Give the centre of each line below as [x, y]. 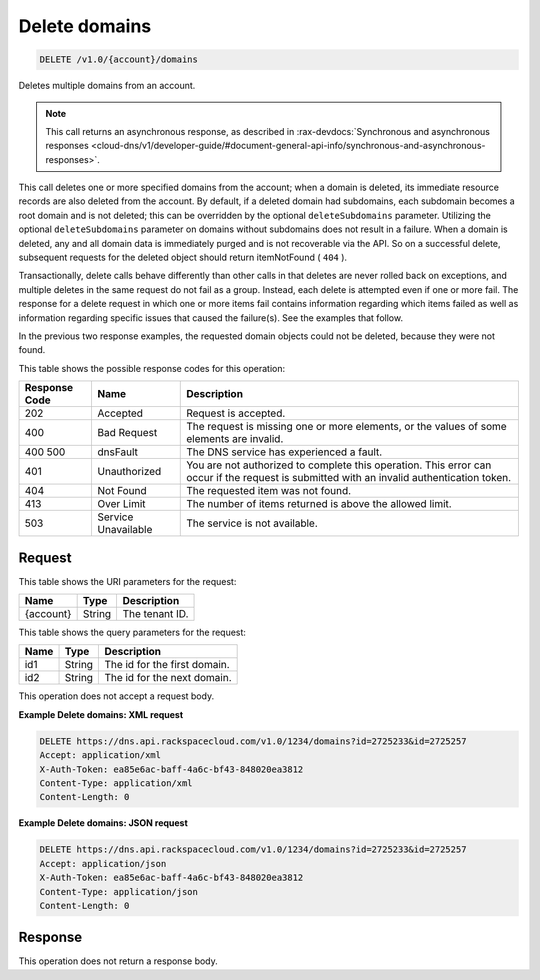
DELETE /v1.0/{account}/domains [119, 59]
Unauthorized [129, 472]
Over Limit [121, 504]
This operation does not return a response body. [118, 961]
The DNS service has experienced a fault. [284, 452]
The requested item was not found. [269, 491]
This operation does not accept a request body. [116, 696]
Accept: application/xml [100, 755]
